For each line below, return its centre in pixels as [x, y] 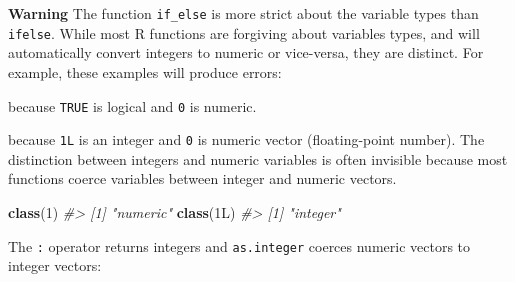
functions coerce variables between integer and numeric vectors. [202, 178]
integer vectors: [55, 265]
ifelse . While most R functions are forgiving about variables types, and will [244, 32]
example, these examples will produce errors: [145, 71]
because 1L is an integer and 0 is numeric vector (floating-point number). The [246, 139]
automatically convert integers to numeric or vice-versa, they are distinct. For [246, 52]
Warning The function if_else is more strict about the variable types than [243, 13]
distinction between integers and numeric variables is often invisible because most [258, 158]
